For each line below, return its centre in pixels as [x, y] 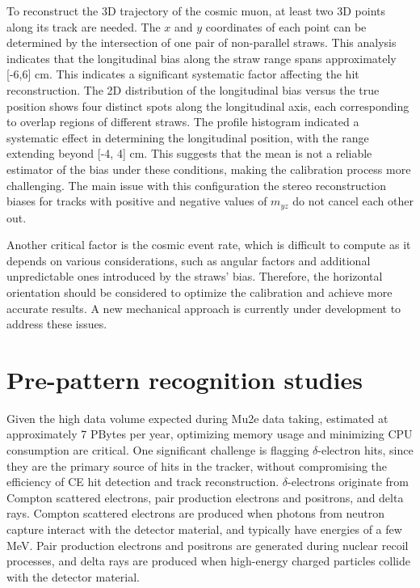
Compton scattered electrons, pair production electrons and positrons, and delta [205, 497]
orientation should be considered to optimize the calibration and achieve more [199, 292]
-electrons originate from [348, 482]
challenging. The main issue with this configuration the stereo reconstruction [196, 185]
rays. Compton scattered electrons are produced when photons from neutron [196, 513]
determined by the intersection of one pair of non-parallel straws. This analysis [202, 42]
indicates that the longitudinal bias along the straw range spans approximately [202, 58]
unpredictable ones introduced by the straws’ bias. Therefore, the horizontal [195, 276]
